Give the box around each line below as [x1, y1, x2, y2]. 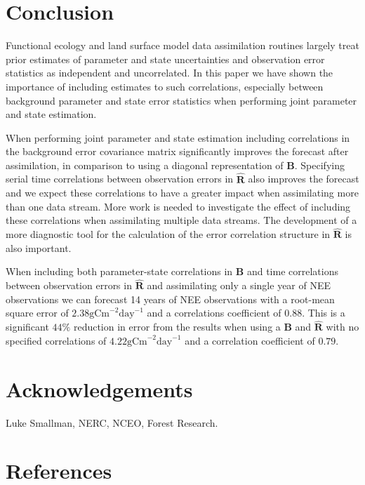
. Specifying [294, 157, 345, 172]
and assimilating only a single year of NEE [147, 278, 331, 293]
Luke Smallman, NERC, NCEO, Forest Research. [6, 415, 218, 430]
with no [326, 319, 359, 334]
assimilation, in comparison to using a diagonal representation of [6, 157, 284, 172]
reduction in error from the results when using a [73, 319, 281, 334]
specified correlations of [6, 333, 107, 347]
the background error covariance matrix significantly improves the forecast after [6, 144, 349, 159]
